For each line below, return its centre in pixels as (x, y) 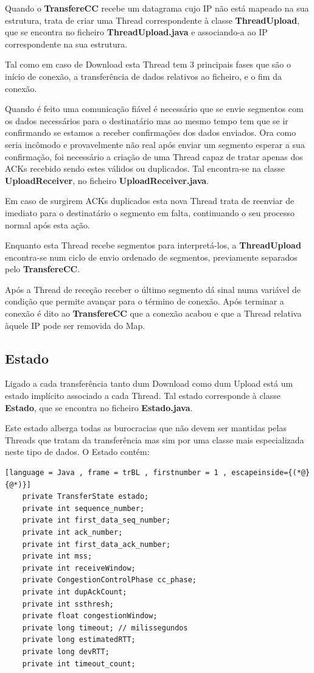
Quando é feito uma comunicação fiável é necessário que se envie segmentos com (154, 109)
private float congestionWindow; (90, 616)
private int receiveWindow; (79, 568)
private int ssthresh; (68, 604)
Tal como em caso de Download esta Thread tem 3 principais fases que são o (148, 64)
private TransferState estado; (85, 497)
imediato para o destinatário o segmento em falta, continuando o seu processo (150, 212)
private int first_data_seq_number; (96, 520)
